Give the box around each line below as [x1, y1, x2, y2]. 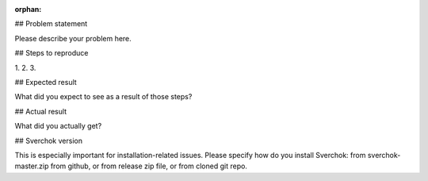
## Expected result [14, 77, 77, 87]
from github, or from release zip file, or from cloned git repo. [50, 161, 247, 171]
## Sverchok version [14, 136, 83, 145]
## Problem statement [14, 19, 88, 29]
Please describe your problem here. [14, 33, 132, 43]
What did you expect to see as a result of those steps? [14, 92, 193, 102]
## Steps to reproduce [14, 48, 89, 58]
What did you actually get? [14, 121, 102, 131]
